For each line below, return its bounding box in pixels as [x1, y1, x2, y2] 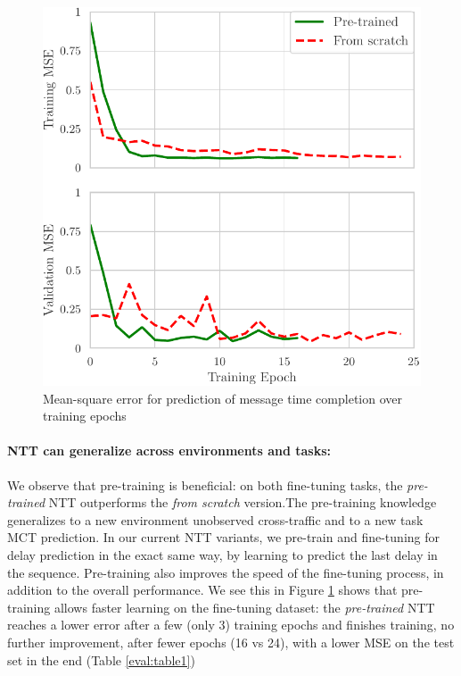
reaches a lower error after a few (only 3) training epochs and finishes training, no [7, 615, 455, 634]
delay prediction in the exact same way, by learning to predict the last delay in [7, 545, 438, 563]
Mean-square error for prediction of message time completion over [43, 388, 402, 407]
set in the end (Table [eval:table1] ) [7, 650, 195, 669]
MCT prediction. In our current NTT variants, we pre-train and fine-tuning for [7, 528, 440, 547]
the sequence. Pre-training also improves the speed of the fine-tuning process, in [7, 563, 444, 581]
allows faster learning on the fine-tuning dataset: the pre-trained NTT [54, 597, 435, 616]
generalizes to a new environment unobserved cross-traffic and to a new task [7, 510, 424, 529]
